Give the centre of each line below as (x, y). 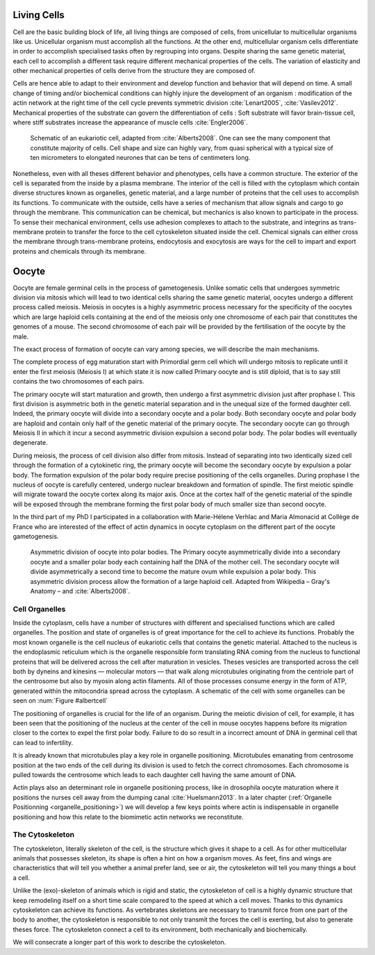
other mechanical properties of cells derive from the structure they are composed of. (134, 71)
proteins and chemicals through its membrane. (80, 251)
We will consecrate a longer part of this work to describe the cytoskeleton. (119, 942)
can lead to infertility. (43, 742)
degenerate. (30, 443)
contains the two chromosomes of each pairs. (78, 382)
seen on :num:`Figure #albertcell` (60, 701)
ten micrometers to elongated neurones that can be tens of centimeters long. (140, 158)
